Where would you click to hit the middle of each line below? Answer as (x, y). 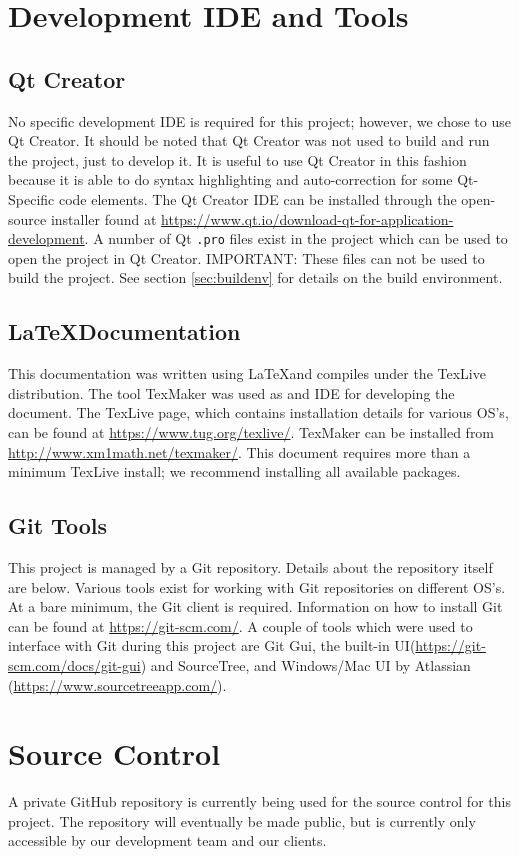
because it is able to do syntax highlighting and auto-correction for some (230, 179)
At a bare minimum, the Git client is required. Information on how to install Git (255, 606)
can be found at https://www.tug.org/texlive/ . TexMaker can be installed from (251, 431)
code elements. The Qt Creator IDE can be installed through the (257, 198)
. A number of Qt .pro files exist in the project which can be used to (296, 238)
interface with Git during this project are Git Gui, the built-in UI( (212, 645)
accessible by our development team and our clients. (167, 840)
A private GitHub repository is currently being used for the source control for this (259, 801)
